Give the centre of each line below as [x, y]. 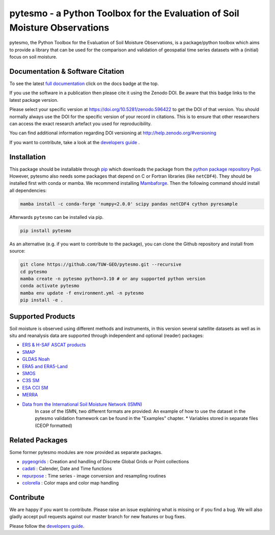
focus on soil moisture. [33, 57]
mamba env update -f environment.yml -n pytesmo [82, 293]
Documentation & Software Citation [67, 71]
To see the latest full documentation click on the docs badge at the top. [84, 83]
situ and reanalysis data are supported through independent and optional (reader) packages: [107, 335]
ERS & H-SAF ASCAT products [54, 345]
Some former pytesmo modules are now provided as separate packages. [86, 452]
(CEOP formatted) [53, 426]
